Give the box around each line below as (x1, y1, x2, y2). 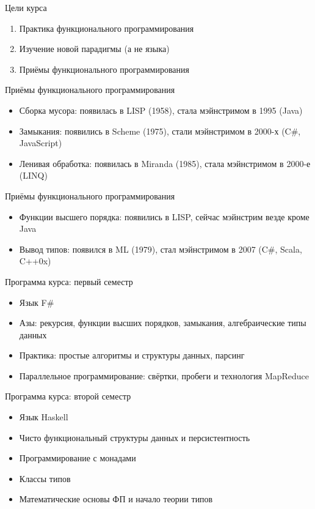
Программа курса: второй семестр (5, 390, 131, 403)
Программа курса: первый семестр (5, 275, 133, 288)
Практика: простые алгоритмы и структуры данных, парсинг (19, 349, 245, 362)
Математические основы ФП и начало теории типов (19, 492, 213, 505)
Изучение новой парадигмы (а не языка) (19, 42, 170, 55)
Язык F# (19, 295, 54, 308)
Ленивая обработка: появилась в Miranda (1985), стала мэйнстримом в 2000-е (19, 157, 311, 169)
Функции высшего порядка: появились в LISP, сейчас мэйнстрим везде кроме (19, 210, 310, 223)
